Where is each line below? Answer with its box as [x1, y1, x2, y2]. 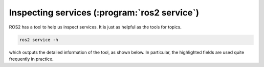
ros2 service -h [19, 37, 59, 42]
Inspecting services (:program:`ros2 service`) [9, 7, 199, 18]
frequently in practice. [9, 56, 54, 62]
